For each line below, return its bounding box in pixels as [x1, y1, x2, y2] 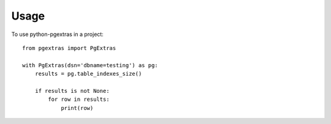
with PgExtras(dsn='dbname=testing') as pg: [22, 62, 159, 68]
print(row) [61, 104, 94, 111]
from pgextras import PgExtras [22, 45, 116, 51]
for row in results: [48, 96, 110, 103]
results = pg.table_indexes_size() [34, 70, 142, 78]
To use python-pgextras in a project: [11, 31, 104, 38]
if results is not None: [34, 87, 110, 94]
